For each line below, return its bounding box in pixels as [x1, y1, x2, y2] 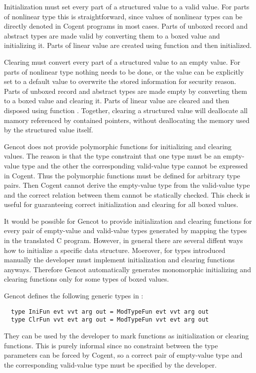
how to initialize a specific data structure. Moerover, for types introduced [4, 245, 225, 255]
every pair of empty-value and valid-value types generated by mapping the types [4, 225, 247, 236]
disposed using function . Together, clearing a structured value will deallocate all [4, 105, 248, 115]
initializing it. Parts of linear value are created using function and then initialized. [4, 40, 252, 50]
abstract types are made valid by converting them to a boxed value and [4, 30, 220, 41]
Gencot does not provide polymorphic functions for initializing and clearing [4, 141, 232, 151]
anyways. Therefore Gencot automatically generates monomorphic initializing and [4, 264, 251, 274]
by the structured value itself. [4, 124, 93, 135]
